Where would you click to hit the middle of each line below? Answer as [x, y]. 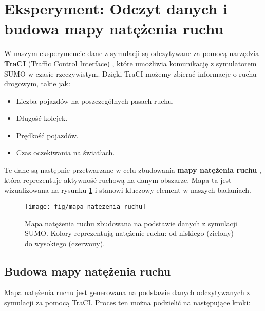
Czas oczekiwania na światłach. [65, 152]
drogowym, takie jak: [37, 84]
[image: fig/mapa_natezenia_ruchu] [86, 206]
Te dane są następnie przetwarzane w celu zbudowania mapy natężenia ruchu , [133, 170]
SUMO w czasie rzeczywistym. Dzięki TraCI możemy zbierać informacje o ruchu [130, 73]
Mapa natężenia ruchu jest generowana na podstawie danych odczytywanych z [127, 292]
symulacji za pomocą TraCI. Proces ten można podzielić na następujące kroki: [127, 303]
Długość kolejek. [42, 118]
